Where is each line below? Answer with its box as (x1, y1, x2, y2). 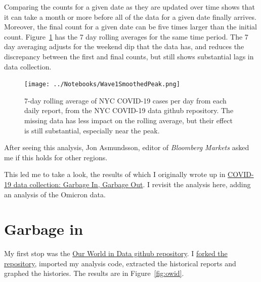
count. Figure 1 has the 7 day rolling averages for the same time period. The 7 (4, 31, 248, 42)
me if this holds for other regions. (4, 152, 108, 162)
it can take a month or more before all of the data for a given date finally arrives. (4, 11, 256, 22)
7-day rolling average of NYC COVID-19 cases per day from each (24, 95, 227, 105)
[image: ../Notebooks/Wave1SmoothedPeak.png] (24, 81, 180, 88)
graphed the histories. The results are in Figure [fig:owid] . (4, 268, 184, 278)
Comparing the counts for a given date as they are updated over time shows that (4, 2, 255, 12)
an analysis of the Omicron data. (4, 189, 106, 199)
